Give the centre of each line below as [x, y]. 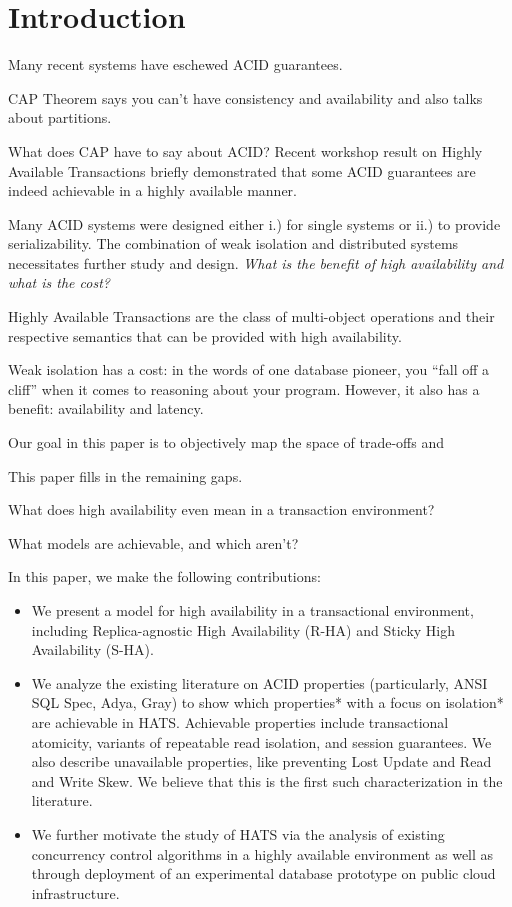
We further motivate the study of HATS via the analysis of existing [238, 833]
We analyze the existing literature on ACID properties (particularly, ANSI [259, 682]
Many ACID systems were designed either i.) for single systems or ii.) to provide [254, 223]
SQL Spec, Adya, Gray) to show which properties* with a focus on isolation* [267, 702]
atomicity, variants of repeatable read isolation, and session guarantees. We [261, 741]
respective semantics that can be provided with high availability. [205, 335]
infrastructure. [75, 892]
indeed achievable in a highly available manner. [153, 190]
